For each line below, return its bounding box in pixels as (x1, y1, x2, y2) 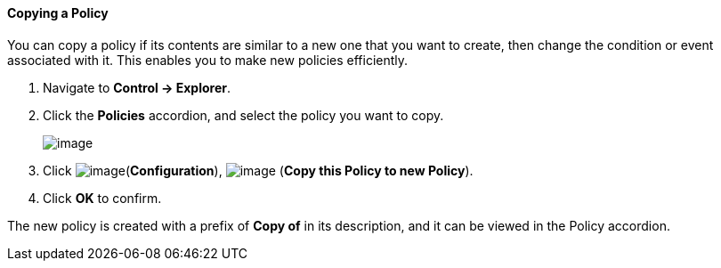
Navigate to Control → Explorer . (43, 79, 231, 95)
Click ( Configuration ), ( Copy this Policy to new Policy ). (43, 162, 474, 178)
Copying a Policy (7, 5, 109, 20)
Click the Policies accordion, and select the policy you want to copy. (43, 107, 444, 123)
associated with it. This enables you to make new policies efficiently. (7, 52, 409, 68)
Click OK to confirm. (43, 190, 162, 206)
